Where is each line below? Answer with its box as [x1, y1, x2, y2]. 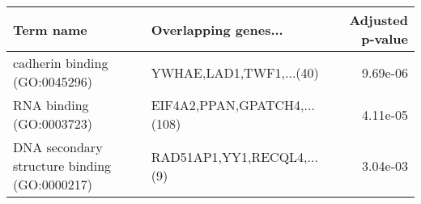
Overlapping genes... [151, 19, 283, 39]
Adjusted [349, 11, 408, 29]
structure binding [13, 156, 112, 175]
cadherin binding [13, 53, 108, 72]
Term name [13, 19, 87, 39]
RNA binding [13, 96, 89, 114]
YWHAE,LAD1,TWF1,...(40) [151, 62, 319, 82]
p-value [361, 29, 408, 48]
